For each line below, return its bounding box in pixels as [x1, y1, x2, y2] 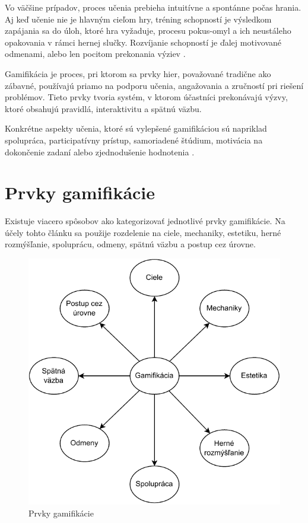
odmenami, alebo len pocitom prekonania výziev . [5, 47, 186, 60]
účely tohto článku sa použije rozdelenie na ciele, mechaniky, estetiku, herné [5, 226, 281, 238]
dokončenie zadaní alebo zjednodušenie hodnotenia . [5, 145, 195, 158]
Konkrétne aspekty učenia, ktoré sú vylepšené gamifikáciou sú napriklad [5, 122, 267, 135]
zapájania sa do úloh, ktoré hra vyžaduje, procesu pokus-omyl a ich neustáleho [5, 24, 291, 37]
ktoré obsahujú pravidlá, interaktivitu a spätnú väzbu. [5, 102, 202, 114]
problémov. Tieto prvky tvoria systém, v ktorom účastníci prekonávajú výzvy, [5, 91, 288, 103]
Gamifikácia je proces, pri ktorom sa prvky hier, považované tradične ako [5, 67, 271, 79]
